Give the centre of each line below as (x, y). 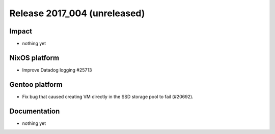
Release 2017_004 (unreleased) (77, 13)
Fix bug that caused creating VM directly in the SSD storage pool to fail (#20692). (108, 96)
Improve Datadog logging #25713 (57, 70)
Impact (21, 31)
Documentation (35, 111)
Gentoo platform (36, 85)
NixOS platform (34, 58)
